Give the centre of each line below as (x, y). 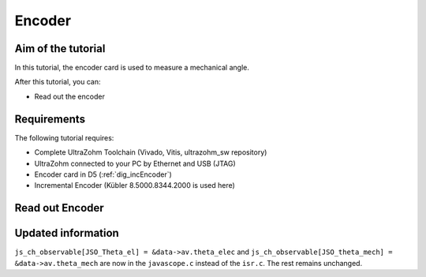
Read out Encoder (59, 208)
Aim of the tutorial (60, 49)
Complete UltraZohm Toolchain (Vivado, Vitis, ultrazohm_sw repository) (151, 152)
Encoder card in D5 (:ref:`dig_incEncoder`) (103, 174)
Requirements (50, 119)
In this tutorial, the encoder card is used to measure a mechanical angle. (132, 68)
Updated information (67, 233)
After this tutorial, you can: (58, 82)
